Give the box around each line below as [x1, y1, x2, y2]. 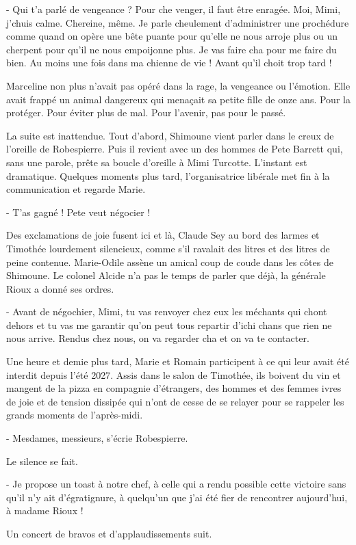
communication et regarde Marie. [6, 182, 146, 196]
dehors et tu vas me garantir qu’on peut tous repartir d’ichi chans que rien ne [6, 317, 332, 332]
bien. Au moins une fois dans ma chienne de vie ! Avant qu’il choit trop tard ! [6, 55, 332, 70]
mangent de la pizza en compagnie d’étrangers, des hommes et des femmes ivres [6, 381, 342, 395]
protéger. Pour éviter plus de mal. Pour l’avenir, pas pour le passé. [6, 105, 286, 120]
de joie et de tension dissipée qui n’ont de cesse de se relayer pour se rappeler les [6, 394, 344, 408]
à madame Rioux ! [6, 503, 84, 518]
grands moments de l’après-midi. [6, 408, 143, 422]
